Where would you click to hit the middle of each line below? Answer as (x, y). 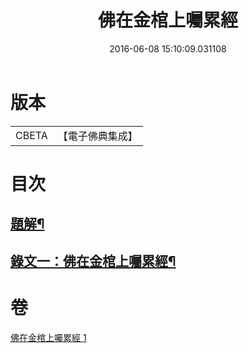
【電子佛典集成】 (97, 136)
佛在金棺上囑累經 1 (48, 337)
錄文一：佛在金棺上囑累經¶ (93, 261)
